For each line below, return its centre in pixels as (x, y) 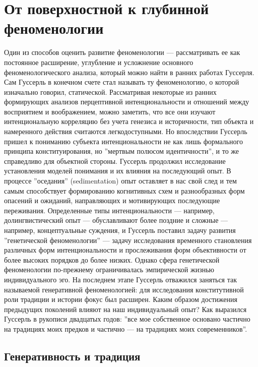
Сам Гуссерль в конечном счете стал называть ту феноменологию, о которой (122, 82)
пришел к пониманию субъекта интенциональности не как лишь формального (123, 141)
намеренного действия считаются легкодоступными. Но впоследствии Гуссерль (126, 131)
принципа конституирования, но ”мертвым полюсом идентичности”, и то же (122, 151)
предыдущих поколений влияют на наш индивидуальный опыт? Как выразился (125, 309)
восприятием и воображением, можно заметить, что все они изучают (110, 111)
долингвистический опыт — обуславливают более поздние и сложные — (116, 220)
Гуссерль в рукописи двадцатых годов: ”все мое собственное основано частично (127, 319)
